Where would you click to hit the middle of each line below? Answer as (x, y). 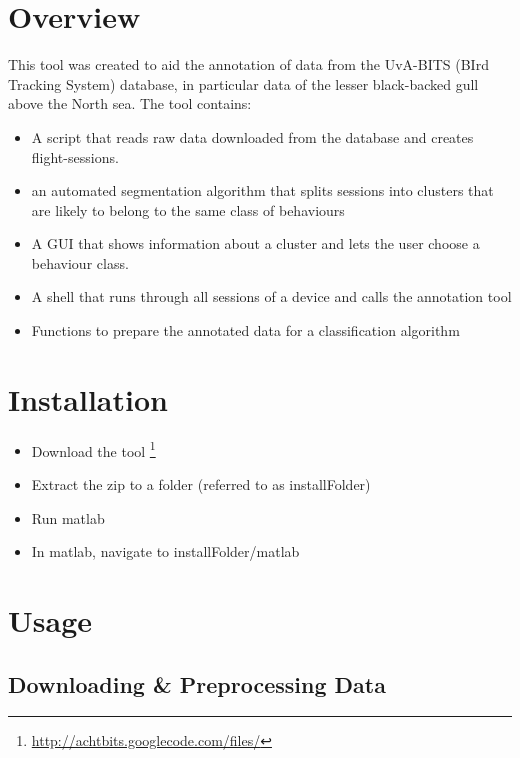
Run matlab (68, 517)
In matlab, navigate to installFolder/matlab (165, 551)
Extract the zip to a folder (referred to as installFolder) (201, 484)
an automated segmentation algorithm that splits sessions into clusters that (262, 190)
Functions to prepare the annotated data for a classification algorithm (245, 330)
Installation (88, 398)
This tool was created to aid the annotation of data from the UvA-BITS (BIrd (248, 64)
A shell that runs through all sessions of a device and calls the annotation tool (271, 296)
